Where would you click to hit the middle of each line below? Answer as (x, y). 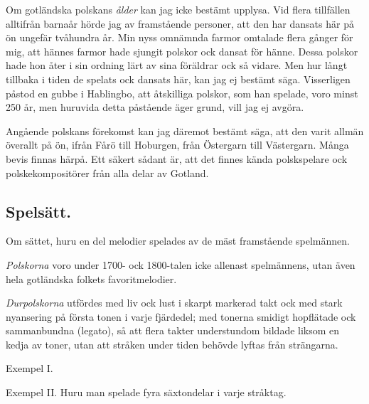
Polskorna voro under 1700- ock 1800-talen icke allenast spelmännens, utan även (181, 264)
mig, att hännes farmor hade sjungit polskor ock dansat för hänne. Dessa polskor (182, 51)
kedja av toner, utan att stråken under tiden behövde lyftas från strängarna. (172, 344)
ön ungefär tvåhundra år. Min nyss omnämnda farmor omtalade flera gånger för (180, 37)
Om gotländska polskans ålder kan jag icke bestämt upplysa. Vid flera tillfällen (178, 9)
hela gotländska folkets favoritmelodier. (91, 278)
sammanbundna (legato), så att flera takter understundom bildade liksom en (173, 330)
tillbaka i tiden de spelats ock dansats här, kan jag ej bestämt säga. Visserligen (178, 79)
